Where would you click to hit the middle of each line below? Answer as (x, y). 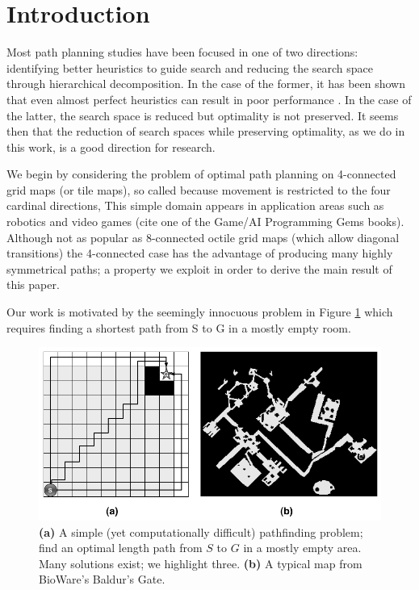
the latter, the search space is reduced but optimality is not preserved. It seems (203, 115)
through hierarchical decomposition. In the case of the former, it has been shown (206, 84)
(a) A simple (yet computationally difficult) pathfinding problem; (201, 531)
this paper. (33, 285)
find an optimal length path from (121, 548)
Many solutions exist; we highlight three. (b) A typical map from (201, 563)
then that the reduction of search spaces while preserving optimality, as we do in (206, 131)
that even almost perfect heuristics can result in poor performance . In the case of (209, 99)
